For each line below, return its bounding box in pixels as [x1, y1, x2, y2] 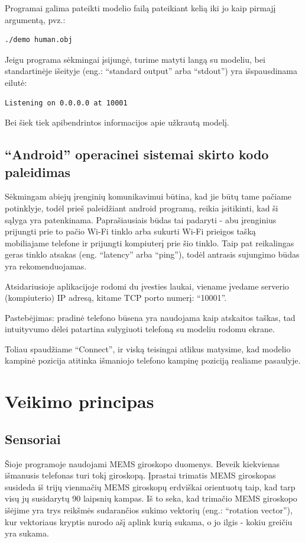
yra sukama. [5, 527, 49, 539]
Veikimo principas [5, 389, 154, 413]
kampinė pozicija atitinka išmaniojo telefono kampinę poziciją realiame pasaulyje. [5, 354, 301, 367]
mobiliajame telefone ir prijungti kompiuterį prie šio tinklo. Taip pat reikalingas [5, 236, 294, 249]
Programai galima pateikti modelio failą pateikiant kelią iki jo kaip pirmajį [5, 2, 276, 14]
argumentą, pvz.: [5, 13, 66, 25]
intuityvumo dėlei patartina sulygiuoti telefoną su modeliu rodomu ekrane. [5, 323, 275, 335]
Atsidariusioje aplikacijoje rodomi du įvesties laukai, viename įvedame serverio [5, 279, 289, 292]
